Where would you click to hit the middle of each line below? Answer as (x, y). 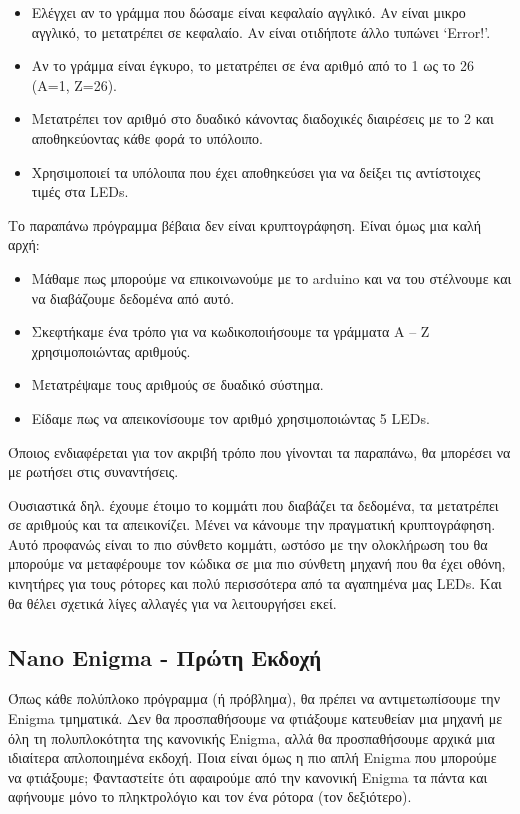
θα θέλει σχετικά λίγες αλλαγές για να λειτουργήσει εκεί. (172, 602)
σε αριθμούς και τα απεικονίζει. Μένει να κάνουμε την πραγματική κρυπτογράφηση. (252, 524)
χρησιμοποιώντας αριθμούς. (111, 350)
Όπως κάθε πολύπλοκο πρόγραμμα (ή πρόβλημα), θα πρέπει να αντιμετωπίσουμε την (254, 698)
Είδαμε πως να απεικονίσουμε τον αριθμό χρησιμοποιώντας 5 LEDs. (230, 417)
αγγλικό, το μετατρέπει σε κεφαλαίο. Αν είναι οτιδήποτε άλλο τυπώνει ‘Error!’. (261, 31)
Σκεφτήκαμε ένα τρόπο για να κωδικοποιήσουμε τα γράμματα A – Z (230, 331)
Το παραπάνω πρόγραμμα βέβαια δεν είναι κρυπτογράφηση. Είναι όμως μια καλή (244, 224)
